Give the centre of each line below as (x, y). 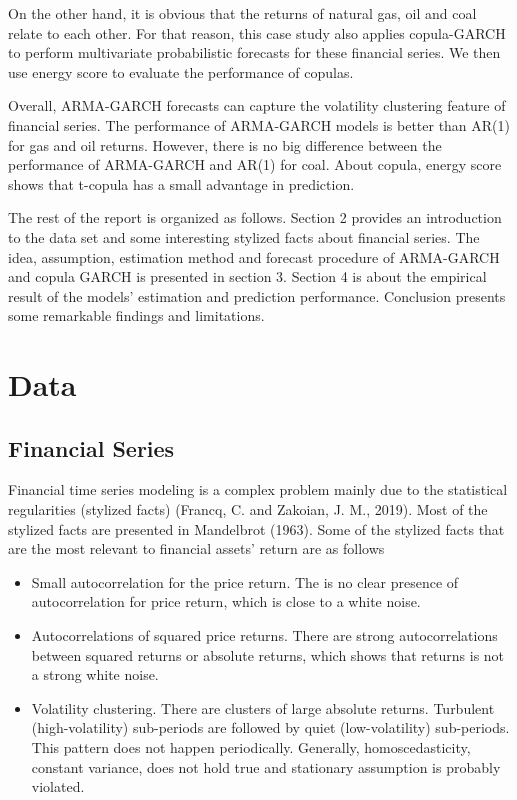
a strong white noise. (95, 674)
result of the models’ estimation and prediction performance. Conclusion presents (257, 295)
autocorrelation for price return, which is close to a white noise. (226, 601)
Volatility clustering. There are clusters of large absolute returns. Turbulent (263, 707)
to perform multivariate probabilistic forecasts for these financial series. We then (254, 52)
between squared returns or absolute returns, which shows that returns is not (268, 654)
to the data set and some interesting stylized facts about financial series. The (244, 236)
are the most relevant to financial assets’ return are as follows (196, 548)
